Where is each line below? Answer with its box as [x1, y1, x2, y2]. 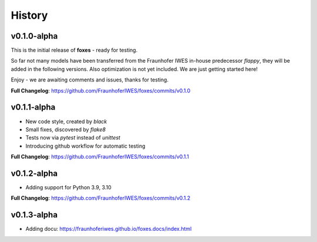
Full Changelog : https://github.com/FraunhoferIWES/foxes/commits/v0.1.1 [11, 153, 189, 161]
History [11, 9, 48, 22]
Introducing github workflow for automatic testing [25, 142, 146, 149]
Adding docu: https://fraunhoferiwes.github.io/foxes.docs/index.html [25, 226, 192, 233]
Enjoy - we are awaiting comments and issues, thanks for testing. [11, 76, 168, 83]
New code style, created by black [25, 118, 107, 125]
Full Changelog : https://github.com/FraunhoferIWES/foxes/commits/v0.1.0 [11, 87, 191, 94]
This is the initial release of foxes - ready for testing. [11, 47, 138, 54]
